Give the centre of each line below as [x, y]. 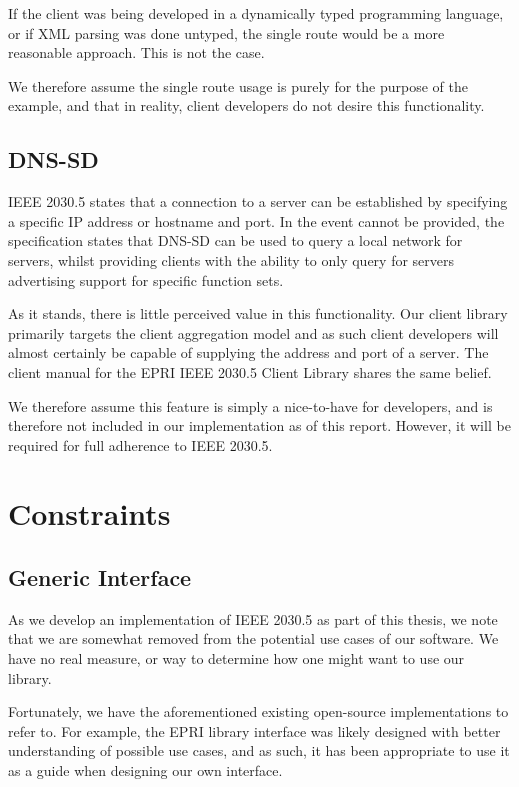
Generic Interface [100, 577]
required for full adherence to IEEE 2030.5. [140, 444]
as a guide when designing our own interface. [145, 770]
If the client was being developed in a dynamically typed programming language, [256, 13]
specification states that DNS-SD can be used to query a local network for [235, 240]
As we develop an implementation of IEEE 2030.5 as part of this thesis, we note [253, 618]
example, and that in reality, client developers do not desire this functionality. [246, 105]
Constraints [89, 513]
